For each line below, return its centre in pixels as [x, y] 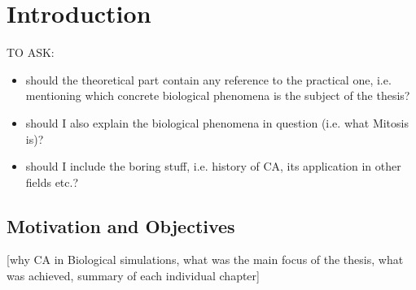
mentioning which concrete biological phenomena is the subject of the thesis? [218, 95]
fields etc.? [52, 182]
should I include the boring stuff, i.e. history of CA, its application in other [213, 166]
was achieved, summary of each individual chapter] [133, 276]
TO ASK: [31, 52]
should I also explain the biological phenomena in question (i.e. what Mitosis [217, 122]
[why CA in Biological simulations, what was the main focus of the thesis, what [205, 260]
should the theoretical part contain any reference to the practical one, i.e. [208, 79]
